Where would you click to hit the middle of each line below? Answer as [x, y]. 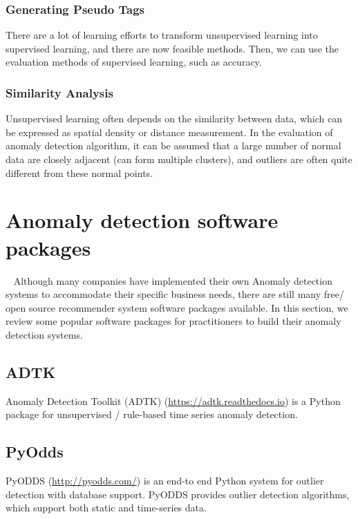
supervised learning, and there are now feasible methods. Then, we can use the [172, 48]
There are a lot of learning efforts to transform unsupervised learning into [162, 35]
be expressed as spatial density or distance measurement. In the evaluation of [169, 132]
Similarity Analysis [59, 92]
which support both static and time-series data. [106, 508]
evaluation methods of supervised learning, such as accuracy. [134, 62]
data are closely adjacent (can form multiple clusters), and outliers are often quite [179, 159]
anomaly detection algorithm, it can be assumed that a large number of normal [173, 145]
